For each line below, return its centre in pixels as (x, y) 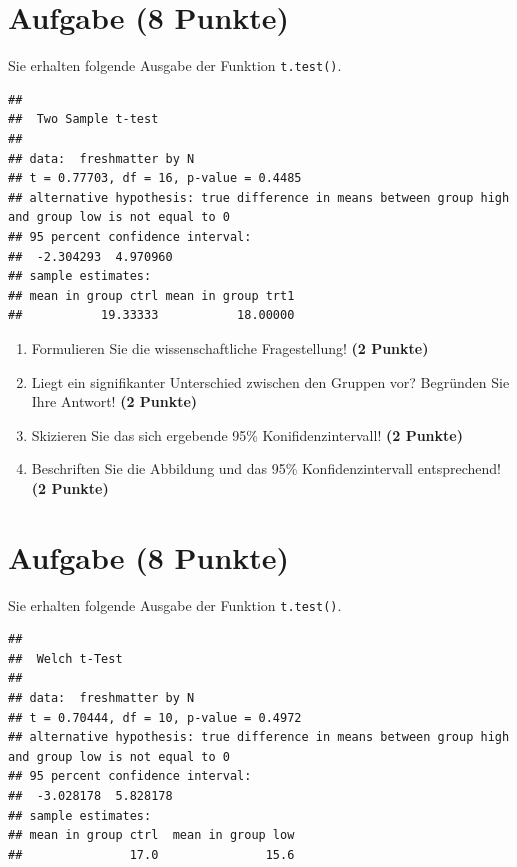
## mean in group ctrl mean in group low (151, 835)
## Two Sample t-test (83, 119)
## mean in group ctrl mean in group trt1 (151, 295)
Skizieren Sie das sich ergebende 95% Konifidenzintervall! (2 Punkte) (247, 434)
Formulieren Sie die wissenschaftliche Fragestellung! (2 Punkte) (230, 347)
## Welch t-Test (65, 658)
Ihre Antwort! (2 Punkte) (114, 401)
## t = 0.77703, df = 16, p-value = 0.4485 (155, 178)
